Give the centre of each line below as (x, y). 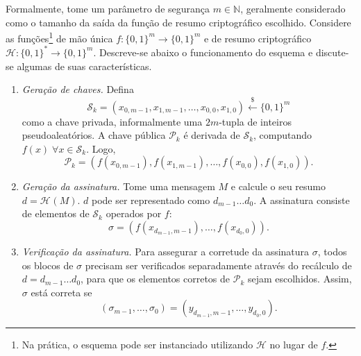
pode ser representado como (151, 200)
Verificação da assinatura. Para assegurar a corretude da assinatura (166, 252)
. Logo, (101, 148)
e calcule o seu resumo (278, 186)
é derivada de (212, 135)
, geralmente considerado (293, 8)
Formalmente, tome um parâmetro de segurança (108, 8)
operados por (134, 213)
